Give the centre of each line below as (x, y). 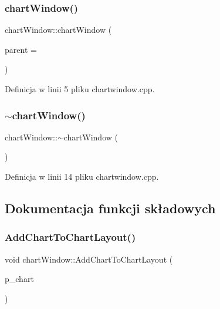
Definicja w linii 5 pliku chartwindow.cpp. (80, 89)
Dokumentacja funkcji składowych (110, 208)
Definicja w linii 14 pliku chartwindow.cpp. (82, 176)
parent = (21, 49)
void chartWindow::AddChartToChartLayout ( (89, 259)
